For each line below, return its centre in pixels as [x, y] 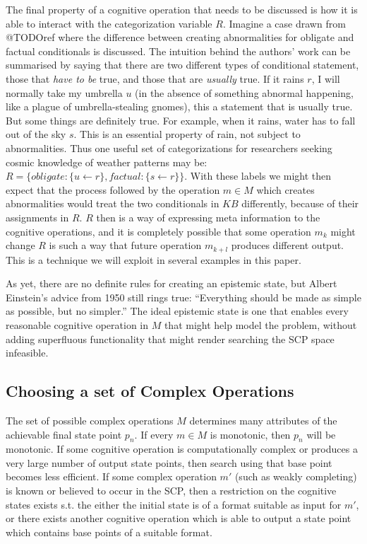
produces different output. [288, 245]
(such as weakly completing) [296, 476]
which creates [285, 189]
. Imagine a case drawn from [284, 23]
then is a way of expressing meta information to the [208, 217]
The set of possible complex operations [90, 420]
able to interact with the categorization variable [109, 23]
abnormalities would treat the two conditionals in [113, 203]
